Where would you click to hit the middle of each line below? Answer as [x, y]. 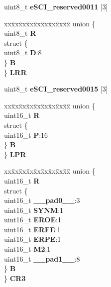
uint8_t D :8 [23, 52]
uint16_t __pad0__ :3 [42, 200]
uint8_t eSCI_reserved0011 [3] [56, 6]
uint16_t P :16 [26, 135]
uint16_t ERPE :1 [33, 239]
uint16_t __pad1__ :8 [42, 258]
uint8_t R [20, 33]
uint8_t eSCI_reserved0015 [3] [56, 89]
